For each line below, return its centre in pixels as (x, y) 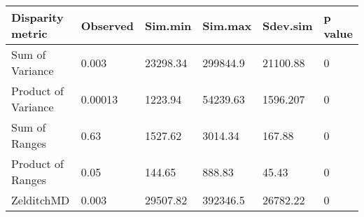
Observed (107, 25)
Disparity (37, 17)
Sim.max (227, 25)
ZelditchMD (41, 200)
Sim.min (168, 25)
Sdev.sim (288, 25)
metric (29, 33)
